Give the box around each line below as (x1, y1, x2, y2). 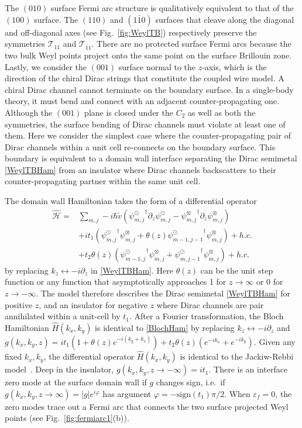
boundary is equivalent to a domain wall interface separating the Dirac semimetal (5, 152, 297, 164)
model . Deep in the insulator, (5, 363, 114, 375)
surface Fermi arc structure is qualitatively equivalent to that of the (50, 2, 294, 13)
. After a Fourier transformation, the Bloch (129, 310, 284, 322)
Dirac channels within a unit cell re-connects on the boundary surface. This (5, 140, 276, 153)
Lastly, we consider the (5, 60, 87, 73)
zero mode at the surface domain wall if (5, 376, 147, 388)
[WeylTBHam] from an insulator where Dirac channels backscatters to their (5, 163, 276, 175)
